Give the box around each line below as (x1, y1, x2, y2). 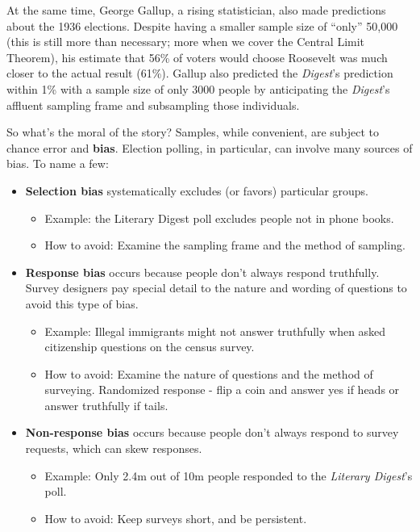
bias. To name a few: (6, 155, 109, 172)
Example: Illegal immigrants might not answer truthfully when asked (44, 322, 386, 339)
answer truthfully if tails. (44, 396, 168, 413)
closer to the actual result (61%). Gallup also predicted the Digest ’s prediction (6, 65, 393, 82)
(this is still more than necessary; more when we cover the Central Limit (6, 33, 365, 50)
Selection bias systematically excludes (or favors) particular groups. (25, 182, 368, 199)
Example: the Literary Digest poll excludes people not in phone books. (44, 209, 394, 226)
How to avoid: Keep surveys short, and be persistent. (44, 509, 307, 526)
